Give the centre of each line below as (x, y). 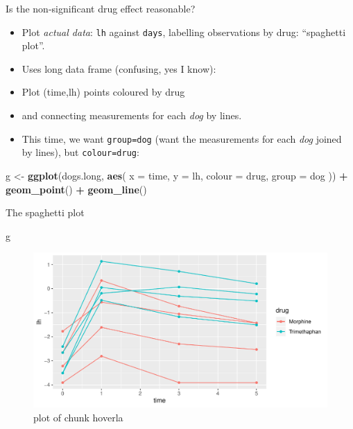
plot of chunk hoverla (78, 417)
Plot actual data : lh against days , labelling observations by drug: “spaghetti (184, 32)
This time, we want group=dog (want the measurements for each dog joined (182, 138)
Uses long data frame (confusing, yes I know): (119, 68)
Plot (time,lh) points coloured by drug (103, 92)
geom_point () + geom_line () (76, 189)
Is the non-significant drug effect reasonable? (101, 8)
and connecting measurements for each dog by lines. (132, 115)
